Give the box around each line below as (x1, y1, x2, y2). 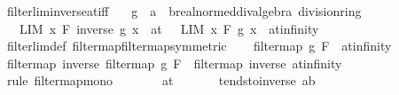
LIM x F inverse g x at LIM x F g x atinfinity (19, 19, 319, 37)
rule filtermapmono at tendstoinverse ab (6, 71, 316, 90)
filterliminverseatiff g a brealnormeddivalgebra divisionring (6, 2, 362, 20)
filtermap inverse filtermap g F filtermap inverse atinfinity (6, 53, 342, 72)
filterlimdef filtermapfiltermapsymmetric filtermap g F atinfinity (6, 36, 392, 55)
